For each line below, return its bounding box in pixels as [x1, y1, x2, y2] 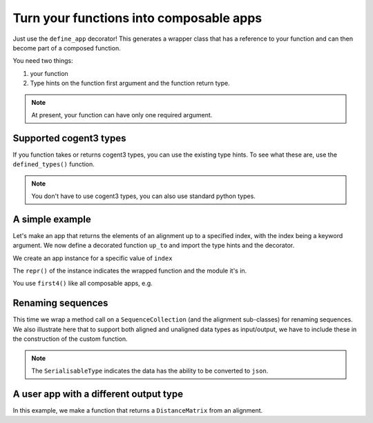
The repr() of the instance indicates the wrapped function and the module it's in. [12, 266, 247, 275]
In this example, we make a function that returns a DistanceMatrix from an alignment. [12, 406, 263, 414]
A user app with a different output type [12, 388, 183, 400]
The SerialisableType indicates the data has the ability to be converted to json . [31, 366, 269, 375]
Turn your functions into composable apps [12, 10, 262, 26]
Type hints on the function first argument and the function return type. [30, 79, 231, 88]
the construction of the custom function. [12, 335, 128, 343]
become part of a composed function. [12, 43, 121, 52]
